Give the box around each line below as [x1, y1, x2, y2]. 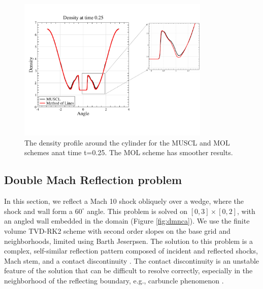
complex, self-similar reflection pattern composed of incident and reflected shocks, [4, 245, 258, 256]
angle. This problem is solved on [87, 205, 188, 216]
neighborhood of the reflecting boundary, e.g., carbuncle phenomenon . [4, 275, 224, 285]
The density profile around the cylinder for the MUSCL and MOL [24, 137, 230, 148]
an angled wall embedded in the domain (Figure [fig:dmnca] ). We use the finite [4, 215, 250, 226]
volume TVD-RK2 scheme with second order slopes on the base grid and [4, 225, 231, 236]
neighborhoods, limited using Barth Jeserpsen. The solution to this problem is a [4, 235, 253, 246]
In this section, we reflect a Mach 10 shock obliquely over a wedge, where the [4, 196, 244, 206]
